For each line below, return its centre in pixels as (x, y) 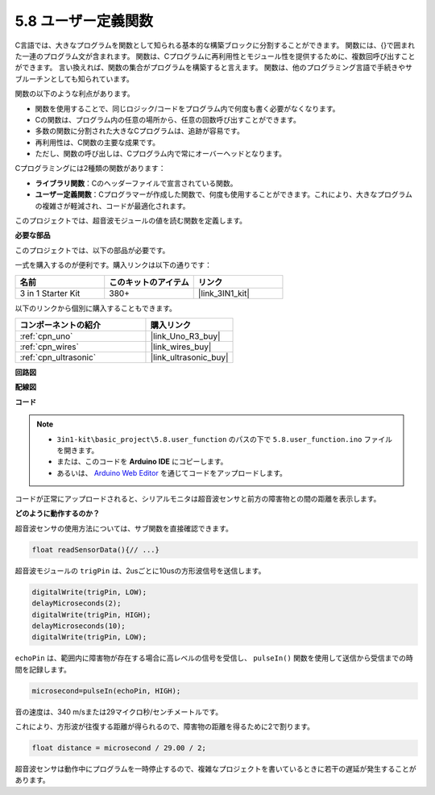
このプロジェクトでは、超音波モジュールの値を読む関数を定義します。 (131, 221)
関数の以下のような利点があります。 (75, 94)
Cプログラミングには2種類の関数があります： (90, 169)
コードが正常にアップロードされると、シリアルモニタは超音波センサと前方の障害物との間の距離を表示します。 (198, 499)
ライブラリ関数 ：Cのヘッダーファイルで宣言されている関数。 (136, 183)
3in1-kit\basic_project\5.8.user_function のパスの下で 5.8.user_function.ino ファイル (224, 439)
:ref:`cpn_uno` (46, 336)
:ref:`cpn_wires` (50, 347)
